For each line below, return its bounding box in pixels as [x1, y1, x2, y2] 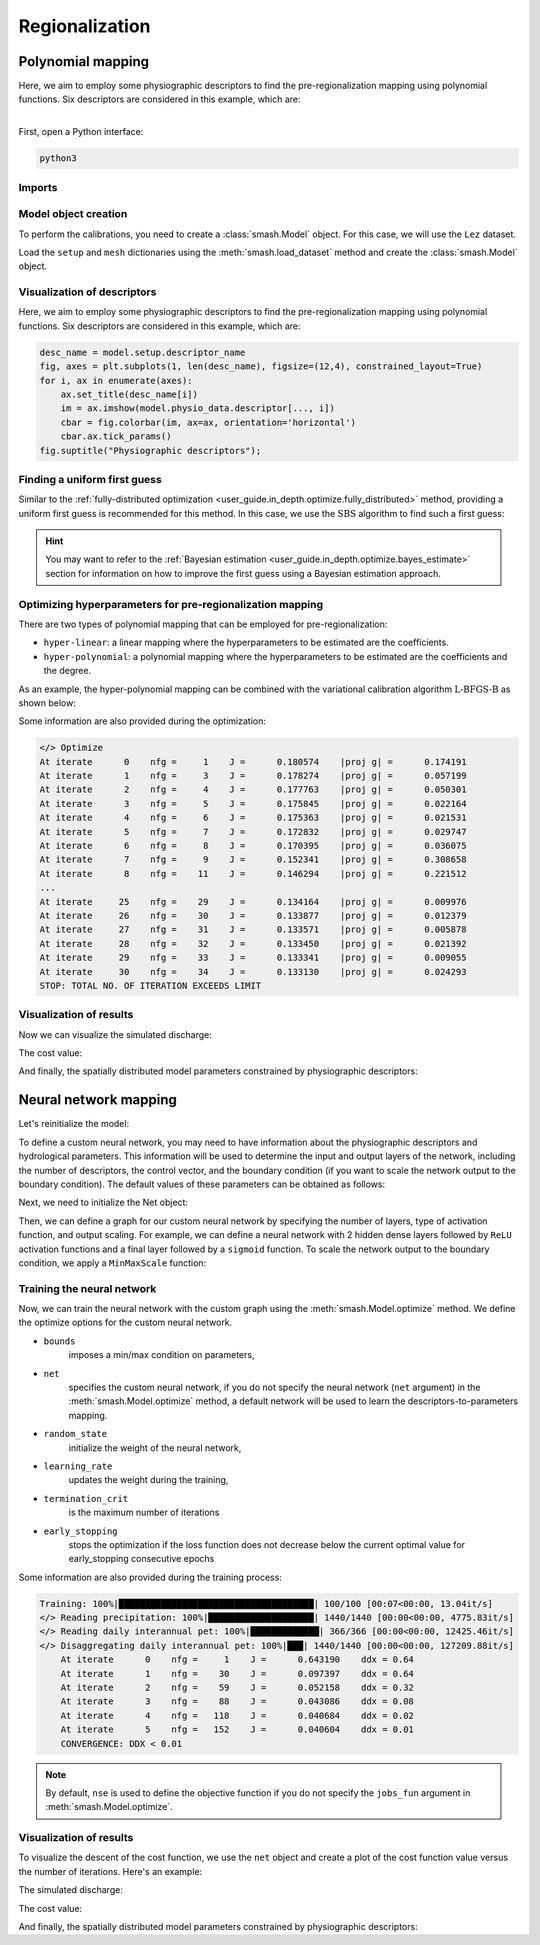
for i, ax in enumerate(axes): [39, 375, 194, 386]
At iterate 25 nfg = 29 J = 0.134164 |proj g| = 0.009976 [39, 896, 467, 907]
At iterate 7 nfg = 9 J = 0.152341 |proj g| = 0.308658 [39, 854, 467, 865]
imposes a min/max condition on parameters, [68, 1349, 255, 1361]
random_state [43, 1428, 108, 1440]
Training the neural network [18, 1281, 157, 1295]
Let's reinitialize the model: [18, 1118, 130, 1130]
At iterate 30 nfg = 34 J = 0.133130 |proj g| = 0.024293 [39, 966, 467, 977]
